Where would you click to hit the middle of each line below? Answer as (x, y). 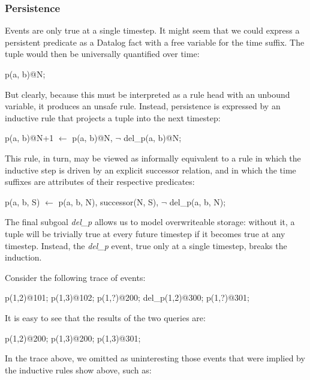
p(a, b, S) (22, 201)
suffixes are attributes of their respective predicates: (100, 182)
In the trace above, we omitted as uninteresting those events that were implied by (155, 358)
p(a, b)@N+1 (29, 138)
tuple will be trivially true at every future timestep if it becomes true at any (145, 233)
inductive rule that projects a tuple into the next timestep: (113, 117)
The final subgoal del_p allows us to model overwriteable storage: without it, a (150, 222)
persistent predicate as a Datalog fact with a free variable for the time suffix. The (155, 42)
